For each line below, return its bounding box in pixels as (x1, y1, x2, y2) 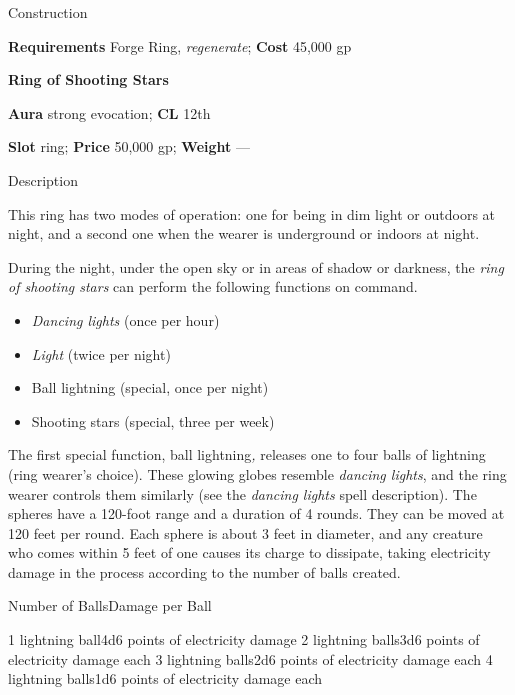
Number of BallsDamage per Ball (8, 595, 212, 616)
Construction (8, 2, 88, 22)
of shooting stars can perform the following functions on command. (8, 276, 418, 297)
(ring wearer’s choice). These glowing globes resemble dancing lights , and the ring (8, 463, 507, 484)
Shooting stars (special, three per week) (31, 410, 275, 431)
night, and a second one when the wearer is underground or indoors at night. (8, 223, 480, 244)
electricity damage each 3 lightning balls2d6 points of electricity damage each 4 (8, 648, 493, 669)
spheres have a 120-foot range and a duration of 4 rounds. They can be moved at (8, 503, 505, 524)
